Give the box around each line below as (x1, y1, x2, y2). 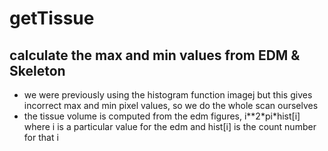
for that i (23, 132, 59, 143)
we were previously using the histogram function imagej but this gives (23, 89, 313, 101)
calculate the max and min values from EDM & (9, 47, 301, 64)
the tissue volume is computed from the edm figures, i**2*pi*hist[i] (23, 110, 301, 122)
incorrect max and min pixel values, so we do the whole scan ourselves (23, 100, 319, 111)
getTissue (9, 7, 95, 30)
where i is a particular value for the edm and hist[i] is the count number (23, 121, 317, 132)
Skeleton (9, 62, 66, 79)
